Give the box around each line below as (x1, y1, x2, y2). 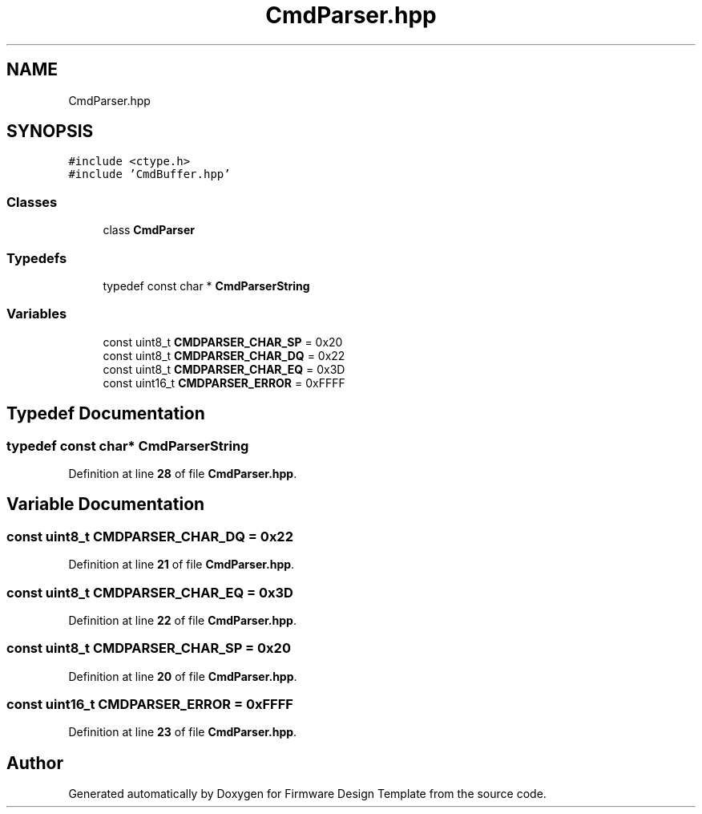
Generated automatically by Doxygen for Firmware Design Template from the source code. (68, 787, 547, 801)
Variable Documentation (6, 494, 205, 515)
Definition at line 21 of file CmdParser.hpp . (68, 557, 295, 572)
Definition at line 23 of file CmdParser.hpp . (68, 725, 297, 739)
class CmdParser (103, 223, 195, 237)
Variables (6, 306, 67, 322)
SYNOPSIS (6, 121, 94, 142)
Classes (6, 193, 58, 210)
